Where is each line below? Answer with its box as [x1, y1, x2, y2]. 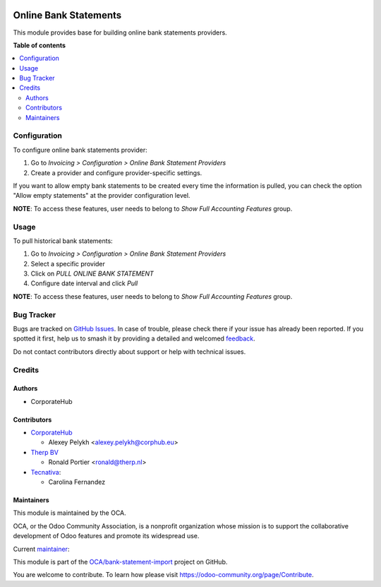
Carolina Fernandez [48, 478, 106, 487]
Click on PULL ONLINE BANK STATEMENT [30, 269, 155, 278]
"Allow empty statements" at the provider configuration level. [13, 191, 190, 200]
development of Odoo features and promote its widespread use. [13, 532, 200, 540]
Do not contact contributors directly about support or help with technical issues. [13, 347, 246, 356]
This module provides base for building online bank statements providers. [13, 28, 227, 37]
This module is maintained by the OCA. [13, 509, 126, 517]
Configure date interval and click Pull [30, 279, 138, 287]
